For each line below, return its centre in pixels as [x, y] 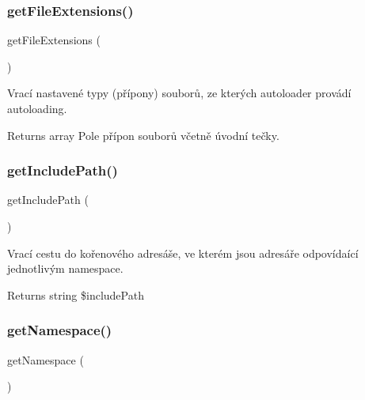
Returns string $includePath [76, 294]
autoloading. [37, 108]
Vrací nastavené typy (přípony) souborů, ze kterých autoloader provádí [179, 93]
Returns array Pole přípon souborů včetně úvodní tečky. [143, 135]
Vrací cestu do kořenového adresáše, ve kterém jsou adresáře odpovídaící [183, 253]
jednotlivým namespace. [65, 268]
